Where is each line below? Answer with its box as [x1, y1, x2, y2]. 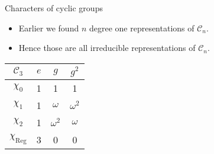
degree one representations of [89, 21, 194, 34]
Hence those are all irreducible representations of [18, 41, 196, 54]
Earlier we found [18, 21, 79, 34]
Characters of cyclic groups [5, 2, 103, 14]
